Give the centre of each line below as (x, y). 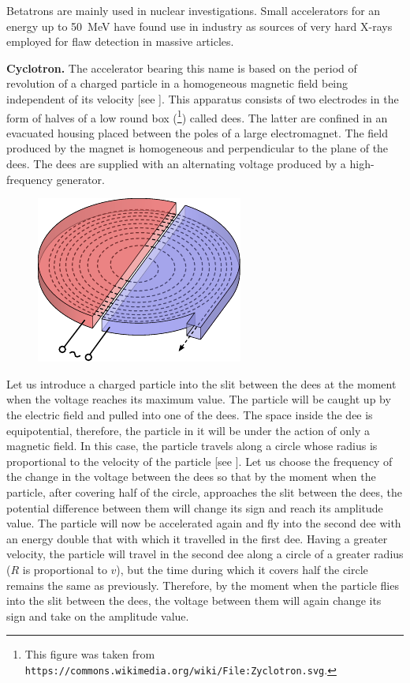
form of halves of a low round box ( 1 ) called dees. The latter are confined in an (197, 116)
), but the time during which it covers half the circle (242, 569)
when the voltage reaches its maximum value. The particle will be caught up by (199, 399)
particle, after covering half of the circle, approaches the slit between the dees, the (205, 492)
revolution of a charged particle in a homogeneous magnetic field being (177, 83)
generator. (80, 179)
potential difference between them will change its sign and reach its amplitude (195, 507)
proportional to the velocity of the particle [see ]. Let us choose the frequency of (199, 461)
